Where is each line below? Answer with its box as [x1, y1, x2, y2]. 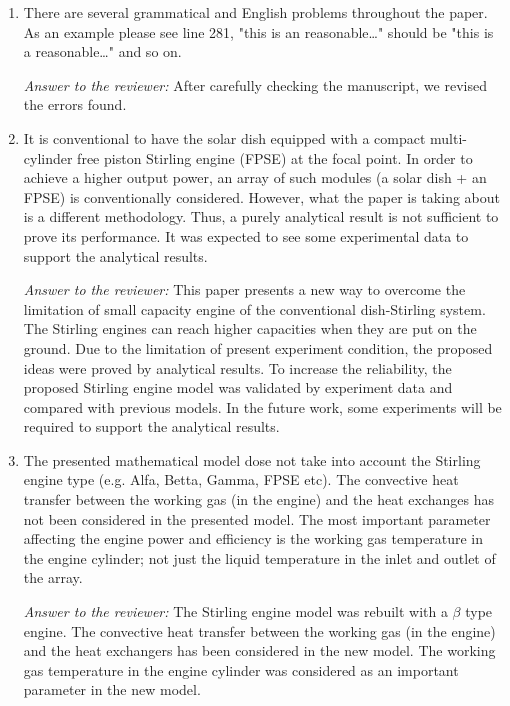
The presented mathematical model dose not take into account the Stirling [23, 449, 481, 470]
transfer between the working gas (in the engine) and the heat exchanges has [23, 489, 494, 510]
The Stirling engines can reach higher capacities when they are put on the [23, 318, 477, 339]
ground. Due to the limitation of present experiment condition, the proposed [23, 337, 493, 358]
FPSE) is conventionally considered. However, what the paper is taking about [23, 186, 500, 207]
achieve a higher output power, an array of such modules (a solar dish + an [23, 167, 487, 188]
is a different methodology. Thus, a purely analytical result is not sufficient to [23, 206, 499, 227]
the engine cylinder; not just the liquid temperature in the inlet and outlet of [23, 547, 496, 568]
